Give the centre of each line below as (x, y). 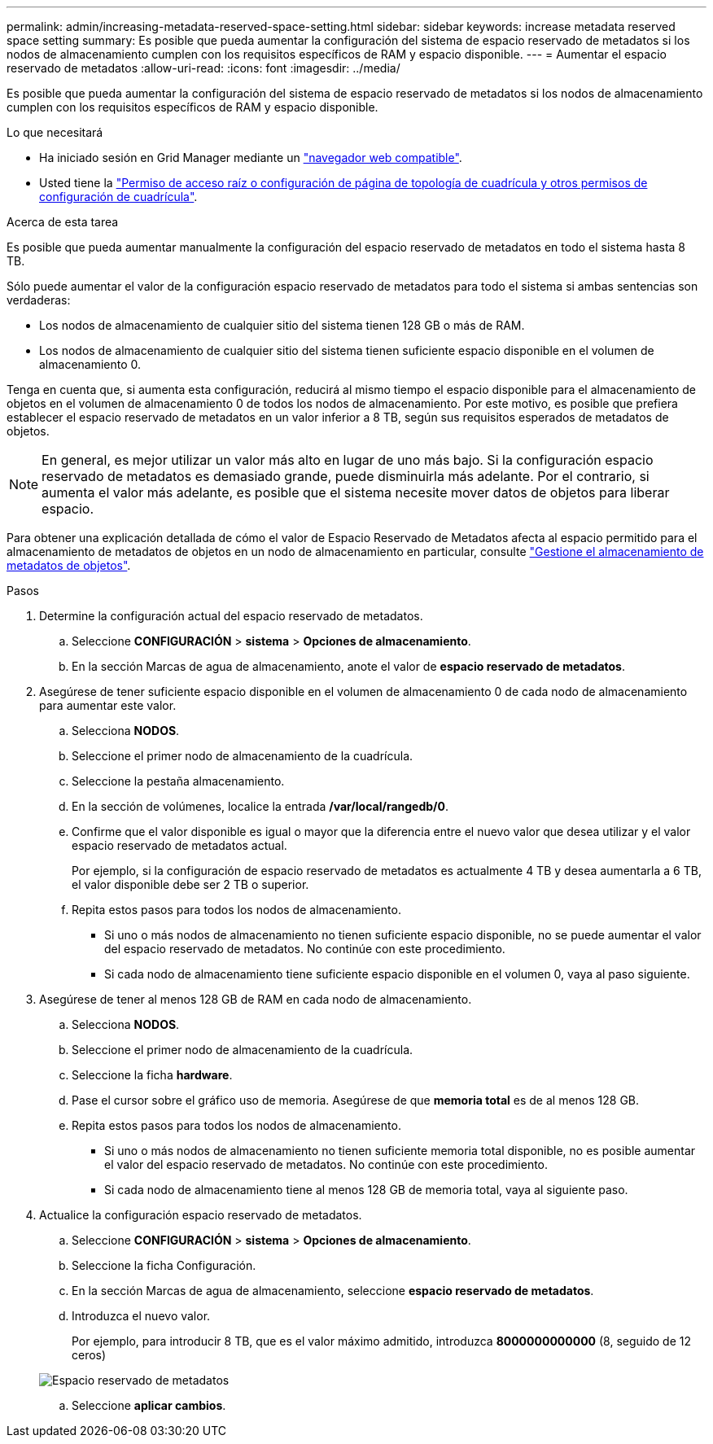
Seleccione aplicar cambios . (149, 1405)
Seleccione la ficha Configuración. (164, 1265)
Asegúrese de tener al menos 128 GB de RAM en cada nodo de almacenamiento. (256, 999)
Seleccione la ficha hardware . (152, 1075)
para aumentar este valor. (108, 705)
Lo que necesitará (55, 132)
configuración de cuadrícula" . (118, 197)
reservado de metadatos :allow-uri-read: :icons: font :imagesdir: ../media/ (203, 68)
